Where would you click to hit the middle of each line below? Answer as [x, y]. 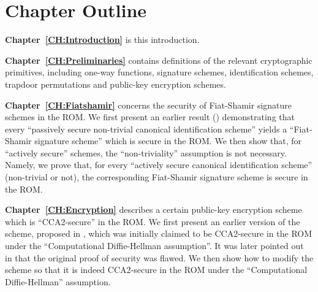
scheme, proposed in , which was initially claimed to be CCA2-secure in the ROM [159, 233]
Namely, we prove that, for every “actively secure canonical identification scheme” [159, 165]
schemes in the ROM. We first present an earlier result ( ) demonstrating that [150, 117]
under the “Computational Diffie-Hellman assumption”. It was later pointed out [154, 246]
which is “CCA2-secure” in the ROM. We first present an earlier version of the [153, 221]
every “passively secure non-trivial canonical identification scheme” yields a [146, 129]
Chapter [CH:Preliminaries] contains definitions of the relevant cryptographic [159, 60]
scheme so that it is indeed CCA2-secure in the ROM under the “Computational [156, 270]
